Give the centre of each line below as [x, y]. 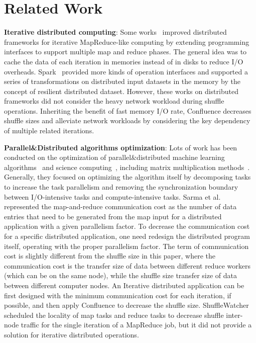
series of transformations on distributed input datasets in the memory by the [122, 81]
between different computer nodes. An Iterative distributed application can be [124, 285]
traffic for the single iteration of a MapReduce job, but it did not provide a [136, 325]
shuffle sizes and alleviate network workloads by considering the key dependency [127, 120]
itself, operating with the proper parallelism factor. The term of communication [126, 246]
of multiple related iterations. [49, 131]
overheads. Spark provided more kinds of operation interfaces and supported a [126, 71]
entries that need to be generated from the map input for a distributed [113, 216]
